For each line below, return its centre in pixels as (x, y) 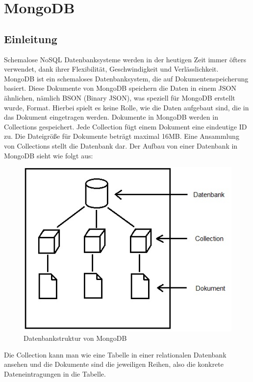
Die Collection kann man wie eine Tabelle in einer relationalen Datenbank (115, 354)
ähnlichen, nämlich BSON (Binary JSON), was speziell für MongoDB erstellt (120, 97)
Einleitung (31, 38)
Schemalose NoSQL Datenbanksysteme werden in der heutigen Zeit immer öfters (125, 59)
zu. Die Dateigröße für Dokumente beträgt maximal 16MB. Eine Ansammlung (122, 136)
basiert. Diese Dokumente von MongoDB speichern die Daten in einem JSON (120, 88)
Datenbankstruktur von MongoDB (75, 338)
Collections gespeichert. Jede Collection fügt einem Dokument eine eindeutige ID (126, 126)
